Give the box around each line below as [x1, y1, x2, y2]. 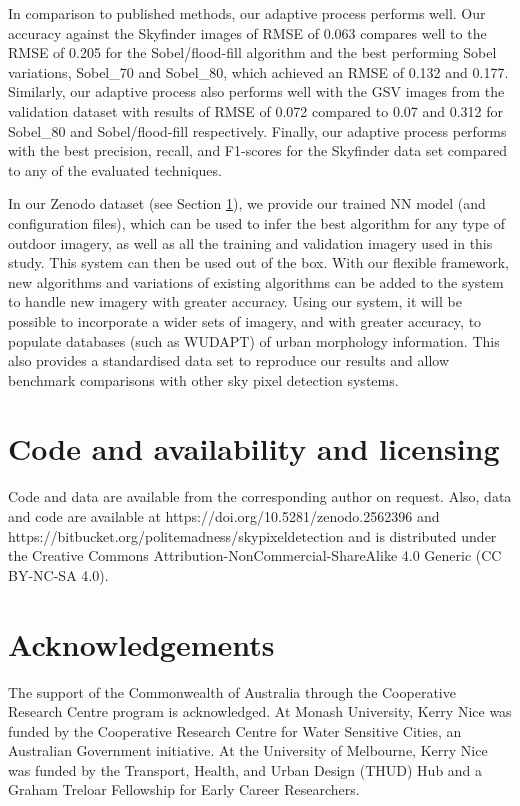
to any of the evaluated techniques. [8, 159, 222, 180]
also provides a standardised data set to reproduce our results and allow [8, 350, 449, 371]
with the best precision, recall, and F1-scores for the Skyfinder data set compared [8, 140, 507, 161]
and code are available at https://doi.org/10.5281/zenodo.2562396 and [8, 506, 440, 526]
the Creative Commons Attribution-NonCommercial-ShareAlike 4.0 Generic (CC [8, 545, 502, 566]
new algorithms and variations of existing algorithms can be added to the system [8, 271, 504, 292]
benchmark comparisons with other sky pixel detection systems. [8, 369, 399, 390]
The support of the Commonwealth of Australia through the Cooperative [8, 681, 456, 702]
